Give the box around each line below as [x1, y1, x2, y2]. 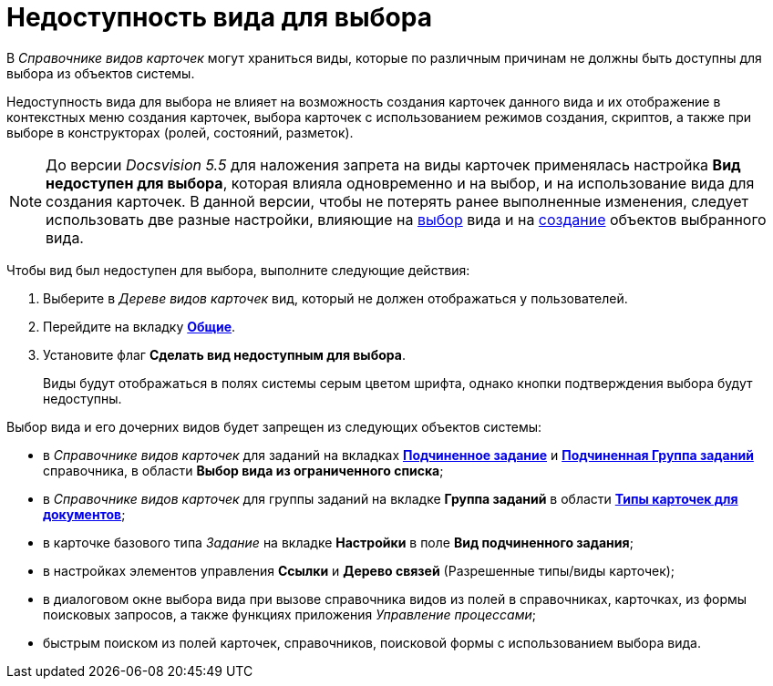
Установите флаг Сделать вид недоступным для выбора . [43, 346, 406, 363]
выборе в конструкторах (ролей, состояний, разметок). [6, 124, 354, 140]
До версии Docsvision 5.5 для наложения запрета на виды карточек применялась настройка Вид [46, 155, 741, 174]
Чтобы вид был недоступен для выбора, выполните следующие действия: [6, 261, 470, 278]
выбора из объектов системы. [6, 65, 195, 81]
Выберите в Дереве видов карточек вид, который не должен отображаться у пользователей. [43, 290, 628, 306]
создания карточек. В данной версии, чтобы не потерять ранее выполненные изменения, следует [46, 191, 748, 210]
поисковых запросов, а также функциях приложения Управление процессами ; [43, 606, 536, 622]
